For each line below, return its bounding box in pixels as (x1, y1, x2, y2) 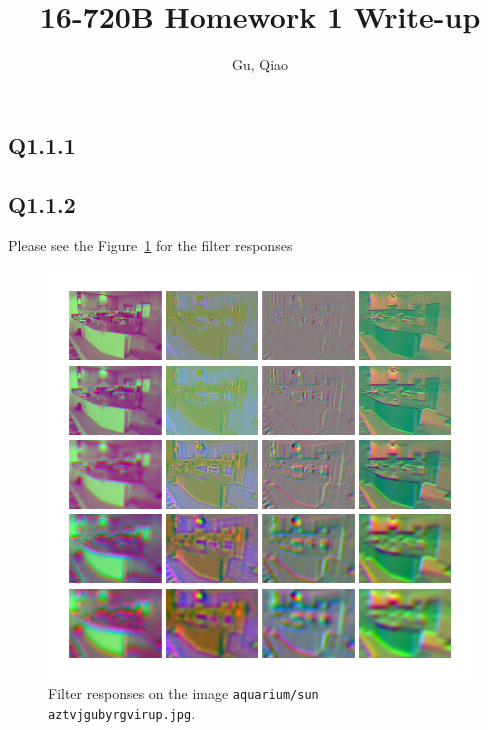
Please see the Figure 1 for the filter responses (8, 235, 293, 256)
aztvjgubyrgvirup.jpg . (48, 702, 196, 723)
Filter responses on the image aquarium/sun (48, 682, 319, 703)
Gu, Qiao (231, 54, 289, 75)
